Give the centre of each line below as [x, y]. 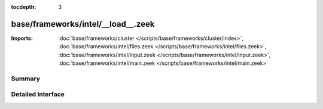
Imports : [22, 38]
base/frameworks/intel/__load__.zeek [83, 24]
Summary [26, 79]
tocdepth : [24, 7]
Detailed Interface [38, 94]
